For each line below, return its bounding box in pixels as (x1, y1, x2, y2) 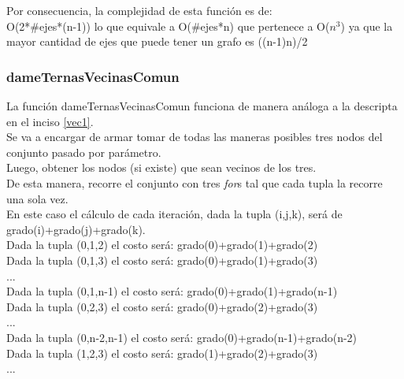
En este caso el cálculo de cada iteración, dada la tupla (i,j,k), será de (6, 206, 343, 222)
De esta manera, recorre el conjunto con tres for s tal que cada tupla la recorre (6, 174, 383, 191)
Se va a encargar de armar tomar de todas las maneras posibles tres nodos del (6, 128, 383, 145)
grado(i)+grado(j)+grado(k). (6, 221, 146, 237)
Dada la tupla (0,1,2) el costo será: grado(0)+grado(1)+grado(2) (6, 236, 318, 253)
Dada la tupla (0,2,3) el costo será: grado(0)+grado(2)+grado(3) (6, 298, 318, 314)
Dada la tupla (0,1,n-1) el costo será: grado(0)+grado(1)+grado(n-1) (6, 283, 338, 299)
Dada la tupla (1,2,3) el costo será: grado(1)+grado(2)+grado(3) (6, 344, 318, 361)
